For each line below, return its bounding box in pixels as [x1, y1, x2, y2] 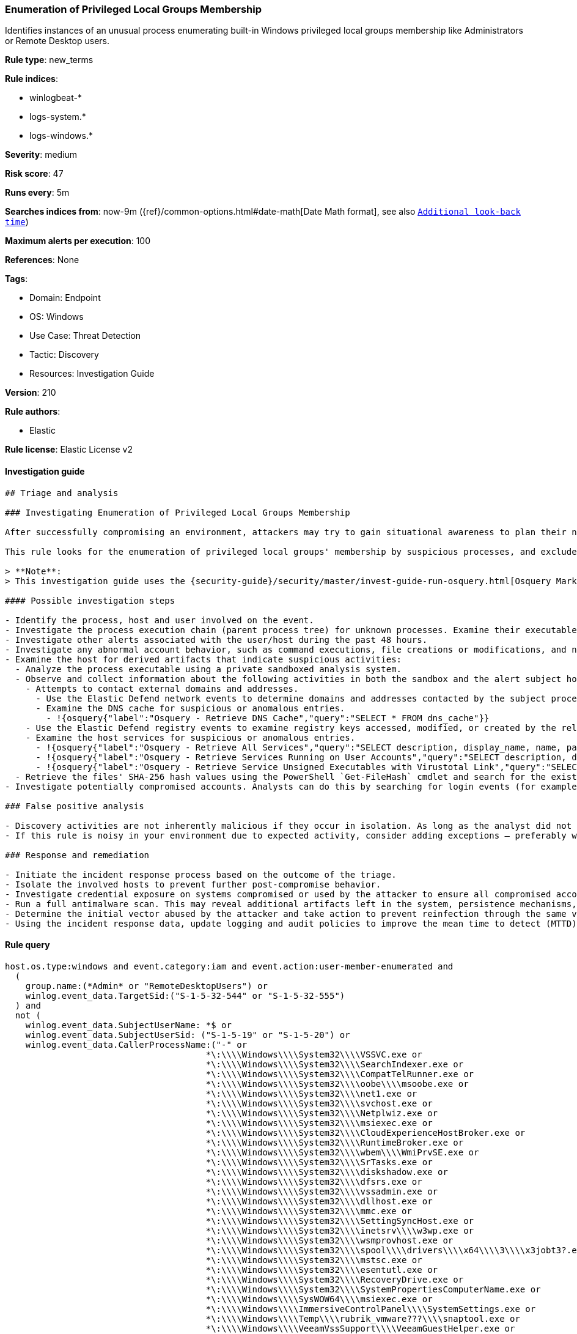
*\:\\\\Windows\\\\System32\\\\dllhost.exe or [205, 1196, 433, 1206]
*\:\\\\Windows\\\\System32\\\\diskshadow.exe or [205, 1166, 448, 1177]
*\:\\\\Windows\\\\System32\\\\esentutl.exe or [205, 1264, 438, 1275]
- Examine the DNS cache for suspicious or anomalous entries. [35, 703, 345, 713]
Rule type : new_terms [5, 54, 94, 65]
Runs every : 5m [5, 187, 70, 198]
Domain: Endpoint [29, 292, 101, 303]
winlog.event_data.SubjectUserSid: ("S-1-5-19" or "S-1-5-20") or [25, 1029, 350, 1040]
